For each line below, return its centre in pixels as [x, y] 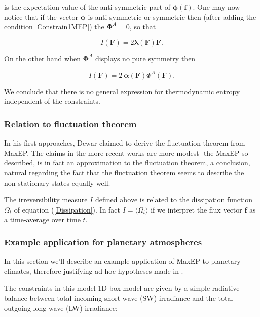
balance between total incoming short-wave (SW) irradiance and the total [119, 298]
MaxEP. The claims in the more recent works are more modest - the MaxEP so [126, 152]
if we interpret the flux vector [196, 209]
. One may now [216, 7]
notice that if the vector [41, 16]
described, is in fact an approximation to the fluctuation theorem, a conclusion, [127, 163]
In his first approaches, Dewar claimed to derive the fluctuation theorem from [125, 143]
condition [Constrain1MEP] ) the [54, 27]
